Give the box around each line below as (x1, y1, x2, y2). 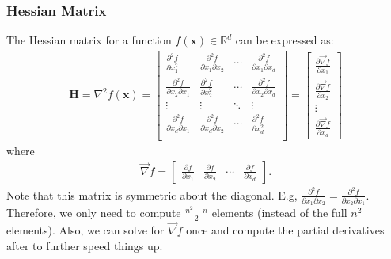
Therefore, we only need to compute (6, 204, 181, 221)
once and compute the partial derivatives (186, 222, 385, 238)
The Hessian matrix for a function (6, 32, 172, 48)
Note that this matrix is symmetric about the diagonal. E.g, (6, 186, 298, 203)
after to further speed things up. (6, 237, 163, 253)
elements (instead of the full (211, 204, 347, 221)
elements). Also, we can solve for (6, 222, 165, 238)
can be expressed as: (235, 32, 334, 48)
